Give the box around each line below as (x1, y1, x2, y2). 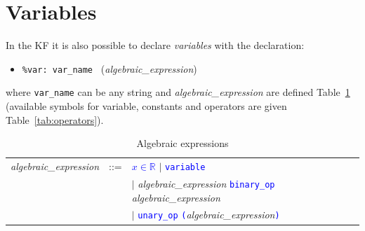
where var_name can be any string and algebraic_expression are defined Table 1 (6, 85, 350, 99)
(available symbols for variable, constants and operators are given (6, 99, 287, 113)
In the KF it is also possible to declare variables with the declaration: (6, 38, 305, 52)
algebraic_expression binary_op (138, 176, 275, 190)
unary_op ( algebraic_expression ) (138, 207, 280, 222)
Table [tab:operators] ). (6, 112, 104, 127)
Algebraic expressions (136, 136, 229, 150)
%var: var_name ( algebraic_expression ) (22, 61, 197, 76)
